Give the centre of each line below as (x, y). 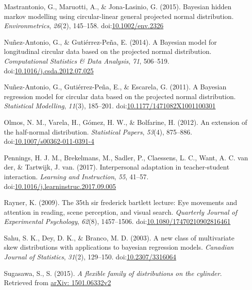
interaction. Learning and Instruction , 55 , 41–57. (76, 176)
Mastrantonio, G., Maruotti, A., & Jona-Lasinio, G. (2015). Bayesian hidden (118, 6)
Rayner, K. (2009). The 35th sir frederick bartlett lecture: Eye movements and (121, 202)
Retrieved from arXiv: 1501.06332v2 (58, 282)
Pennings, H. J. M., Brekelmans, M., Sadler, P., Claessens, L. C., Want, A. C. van (126, 157)
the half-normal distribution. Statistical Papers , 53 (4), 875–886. (98, 131)
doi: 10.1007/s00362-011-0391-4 (49, 141)
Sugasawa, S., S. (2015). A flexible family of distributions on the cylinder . (113, 273)
